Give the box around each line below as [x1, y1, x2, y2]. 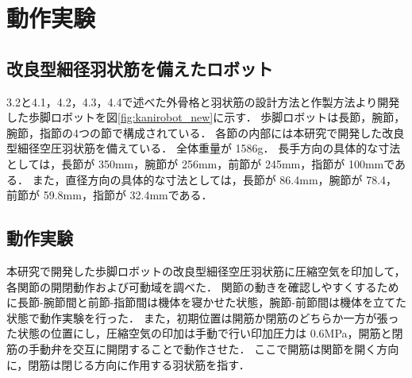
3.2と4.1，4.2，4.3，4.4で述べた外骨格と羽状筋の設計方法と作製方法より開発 [6, 93, 400, 110]
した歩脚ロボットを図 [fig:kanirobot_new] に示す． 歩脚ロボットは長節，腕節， [6, 109, 406, 125]
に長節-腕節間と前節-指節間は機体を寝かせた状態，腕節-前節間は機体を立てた [6, 294, 406, 310]
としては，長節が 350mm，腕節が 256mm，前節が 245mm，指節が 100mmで [6, 155, 395, 172]
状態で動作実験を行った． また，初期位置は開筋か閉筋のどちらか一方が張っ [6, 309, 399, 326]
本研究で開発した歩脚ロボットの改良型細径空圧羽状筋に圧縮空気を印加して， [6, 262, 406, 279]
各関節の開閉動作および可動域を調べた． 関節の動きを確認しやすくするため [6, 278, 399, 295]
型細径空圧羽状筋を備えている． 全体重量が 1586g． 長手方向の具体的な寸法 [6, 140, 401, 156]
